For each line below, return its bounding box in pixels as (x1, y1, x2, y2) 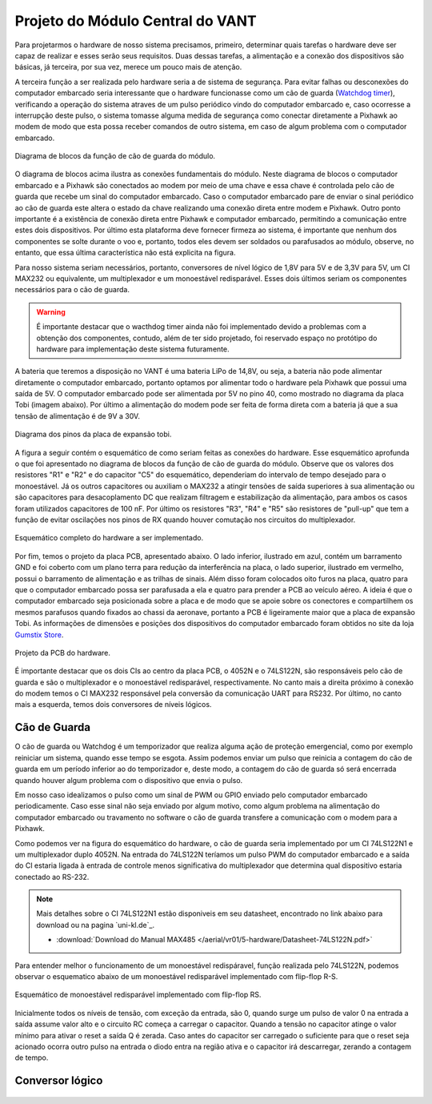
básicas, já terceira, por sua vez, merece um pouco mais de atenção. (14, 62, 242, 72)
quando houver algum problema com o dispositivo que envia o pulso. (14, 775, 243, 785)
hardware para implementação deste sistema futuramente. (36, 344, 230, 354)
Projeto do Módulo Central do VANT (14, 12, 257, 30)
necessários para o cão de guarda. (14, 285, 130, 295)
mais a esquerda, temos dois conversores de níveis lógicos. (14, 700, 212, 709)
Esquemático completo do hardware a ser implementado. (14, 533, 204, 543)
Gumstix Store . (14, 629, 64, 640)
